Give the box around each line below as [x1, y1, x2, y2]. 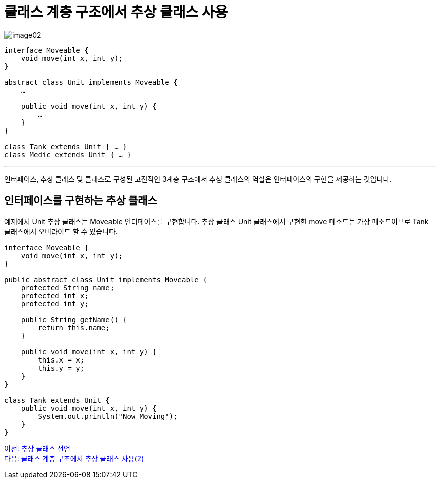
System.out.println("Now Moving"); [38, 412, 178, 420]
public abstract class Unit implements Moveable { [4, 275, 207, 284]
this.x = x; [38, 355, 85, 364]
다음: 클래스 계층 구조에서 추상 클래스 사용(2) [4, 454, 144, 463]
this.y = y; [38, 364, 85, 372]
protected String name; [21, 283, 115, 292]
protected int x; [21, 291, 89, 300]
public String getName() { [21, 315, 127, 324]
